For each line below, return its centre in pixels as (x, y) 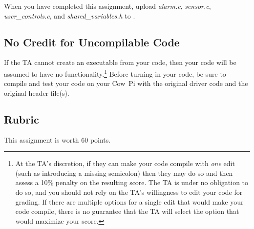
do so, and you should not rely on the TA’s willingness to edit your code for (129, 192)
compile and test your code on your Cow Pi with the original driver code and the (126, 83)
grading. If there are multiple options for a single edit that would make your (129, 201)
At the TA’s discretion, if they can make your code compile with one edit (125, 163)
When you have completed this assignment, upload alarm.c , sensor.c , (107, 6)
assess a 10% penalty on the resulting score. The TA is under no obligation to (132, 182)
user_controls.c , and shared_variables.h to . (70, 15)
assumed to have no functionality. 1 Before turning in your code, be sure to (115, 73)
